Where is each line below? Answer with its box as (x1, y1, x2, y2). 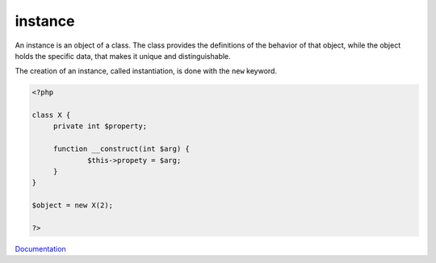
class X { (31, 111, 71, 120)
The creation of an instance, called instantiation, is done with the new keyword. (15, 66, 278, 76)
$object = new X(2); (31, 201, 113, 210)
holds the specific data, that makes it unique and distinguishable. (15, 51, 232, 61)
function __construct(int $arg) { (52, 144, 190, 153)
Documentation (15, 244, 66, 253)
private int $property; (52, 122, 148, 131)
